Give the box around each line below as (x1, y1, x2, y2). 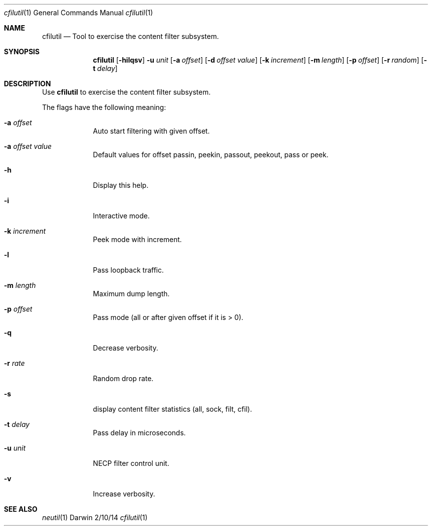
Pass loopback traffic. (93, 266, 164, 274)
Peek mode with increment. (93, 235, 182, 244)
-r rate (4, 359, 25, 367)
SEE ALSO (4, 505, 37, 513)
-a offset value (4, 142, 52, 150)
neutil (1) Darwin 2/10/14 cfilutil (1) (42, 513, 148, 522)
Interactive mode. (93, 212, 150, 220)
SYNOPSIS (4, 47, 40, 56)
